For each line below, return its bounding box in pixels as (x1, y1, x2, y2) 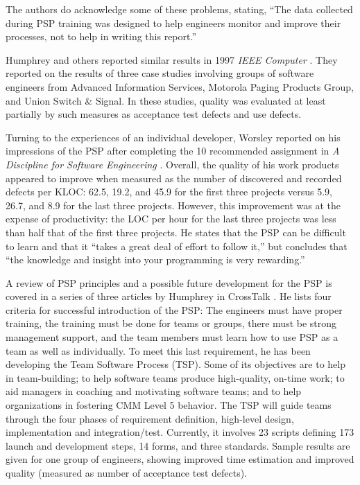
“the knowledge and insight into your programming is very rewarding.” (6, 252, 305, 267)
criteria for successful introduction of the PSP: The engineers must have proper (6, 302, 343, 317)
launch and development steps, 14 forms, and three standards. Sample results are (6, 438, 350, 452)
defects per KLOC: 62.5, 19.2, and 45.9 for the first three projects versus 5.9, (6, 184, 332, 199)
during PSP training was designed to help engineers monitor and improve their (6, 15, 341, 30)
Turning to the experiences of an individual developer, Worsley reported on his (6, 130, 341, 144)
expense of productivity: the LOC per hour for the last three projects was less (6, 211, 336, 226)
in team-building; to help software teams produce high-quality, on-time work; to (6, 370, 345, 385)
